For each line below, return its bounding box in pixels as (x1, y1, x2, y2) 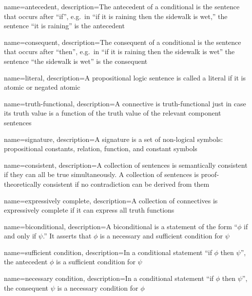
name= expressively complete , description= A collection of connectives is (4, 195, 218, 205)
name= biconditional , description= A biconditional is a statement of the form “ (4, 221, 238, 231)
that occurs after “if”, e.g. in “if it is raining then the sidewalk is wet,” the (4, 11, 228, 21)
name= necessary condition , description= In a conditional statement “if (4, 273, 214, 283)
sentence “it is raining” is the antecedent (4, 20, 125, 31)
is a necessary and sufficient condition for (100, 231, 223, 241)
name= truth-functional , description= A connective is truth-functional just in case (4, 98, 246, 108)
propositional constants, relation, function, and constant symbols (4, 143, 197, 154)
